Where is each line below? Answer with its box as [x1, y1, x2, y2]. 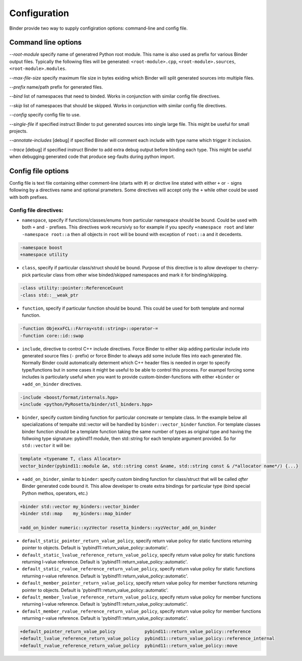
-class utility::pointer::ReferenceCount [20, 285, 124, 291]
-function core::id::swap [20, 333, 84, 338]
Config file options [9, 167, 69, 175]
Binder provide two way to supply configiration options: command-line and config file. [9, 25, 188, 31]
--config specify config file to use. [9, 112, 81, 118]
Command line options [9, 38, 82, 47]
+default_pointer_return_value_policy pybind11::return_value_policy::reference [20, 629, 251, 634]
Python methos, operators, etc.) [22, 490, 88, 496]
